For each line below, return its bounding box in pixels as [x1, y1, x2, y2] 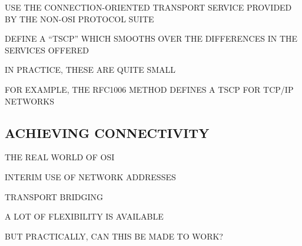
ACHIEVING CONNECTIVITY [5, 123, 210, 141]
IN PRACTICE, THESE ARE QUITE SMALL [5, 63, 176, 76]
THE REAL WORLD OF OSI [5, 151, 115, 163]
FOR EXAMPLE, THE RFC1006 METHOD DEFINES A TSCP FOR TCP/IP [5, 83, 294, 95]
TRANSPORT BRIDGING [5, 190, 104, 203]
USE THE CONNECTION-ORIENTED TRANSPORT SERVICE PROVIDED [5, 1, 292, 13]
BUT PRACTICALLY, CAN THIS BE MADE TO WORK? [5, 230, 223, 242]
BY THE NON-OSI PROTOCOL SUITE [5, 12, 154, 25]
